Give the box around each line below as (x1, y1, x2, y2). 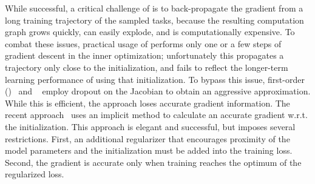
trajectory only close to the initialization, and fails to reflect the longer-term (5, 61, 288, 73)
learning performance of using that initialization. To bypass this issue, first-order (5, 73, 305, 85)
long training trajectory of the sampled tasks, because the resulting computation (5, 13, 304, 26)
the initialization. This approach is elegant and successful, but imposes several (5, 120, 296, 133)
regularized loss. (5, 168, 64, 180)
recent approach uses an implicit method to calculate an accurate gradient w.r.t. (5, 108, 308, 121)
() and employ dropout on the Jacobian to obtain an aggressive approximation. (5, 85, 311, 97)
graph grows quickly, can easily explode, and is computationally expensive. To (5, 25, 295, 38)
